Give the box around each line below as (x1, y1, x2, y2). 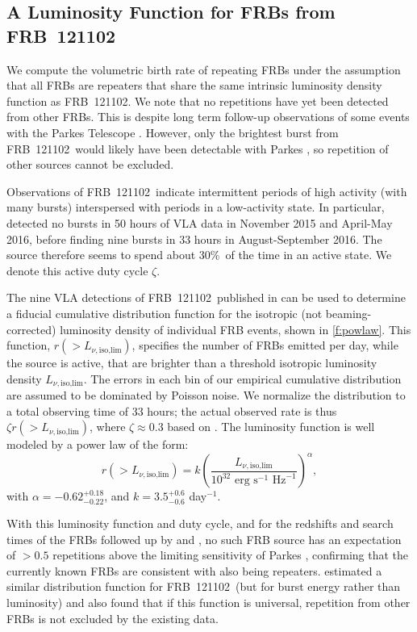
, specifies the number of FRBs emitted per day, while (131, 337, 398, 354)
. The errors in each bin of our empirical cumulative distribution (83, 370, 402, 387)
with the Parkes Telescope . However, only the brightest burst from (6, 123, 339, 140)
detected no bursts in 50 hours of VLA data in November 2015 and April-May (6, 214, 393, 231)
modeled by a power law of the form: (6, 436, 189, 453)
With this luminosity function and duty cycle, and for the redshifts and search (6, 515, 394, 532)
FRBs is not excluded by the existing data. (6, 609, 219, 626)
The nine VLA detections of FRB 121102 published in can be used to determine (6, 289, 406, 306)
